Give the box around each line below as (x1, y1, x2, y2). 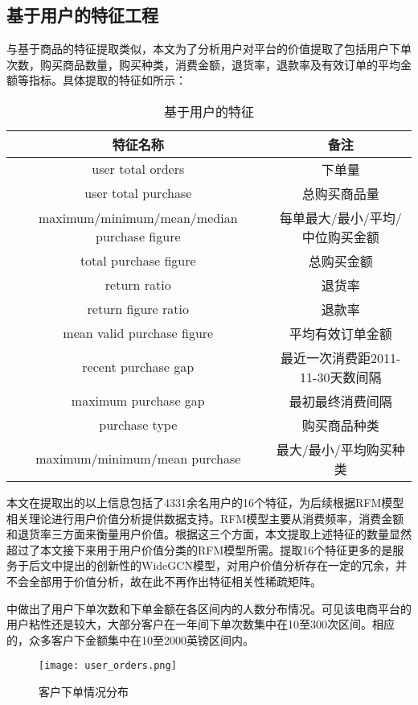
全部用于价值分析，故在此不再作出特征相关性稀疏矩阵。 (28, 572, 322, 589)
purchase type (99, 415, 178, 435)
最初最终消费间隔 (289, 391, 392, 410)
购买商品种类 (301, 415, 379, 435)
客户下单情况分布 (39, 682, 129, 699)
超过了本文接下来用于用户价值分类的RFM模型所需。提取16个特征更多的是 (6, 541, 393, 558)
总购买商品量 (301, 183, 379, 203)
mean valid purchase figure (63, 324, 214, 343)
